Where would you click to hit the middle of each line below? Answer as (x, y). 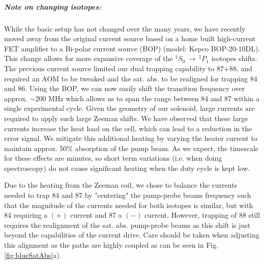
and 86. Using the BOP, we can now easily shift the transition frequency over (125, 88)
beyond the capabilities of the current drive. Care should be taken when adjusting (132, 235)
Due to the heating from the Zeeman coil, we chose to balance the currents (121, 185)
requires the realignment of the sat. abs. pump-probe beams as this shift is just (127, 225)
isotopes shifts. (234, 58)
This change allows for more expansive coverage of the (89, 58)
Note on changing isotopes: (53, 6)
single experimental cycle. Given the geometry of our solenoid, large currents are (129, 108)
